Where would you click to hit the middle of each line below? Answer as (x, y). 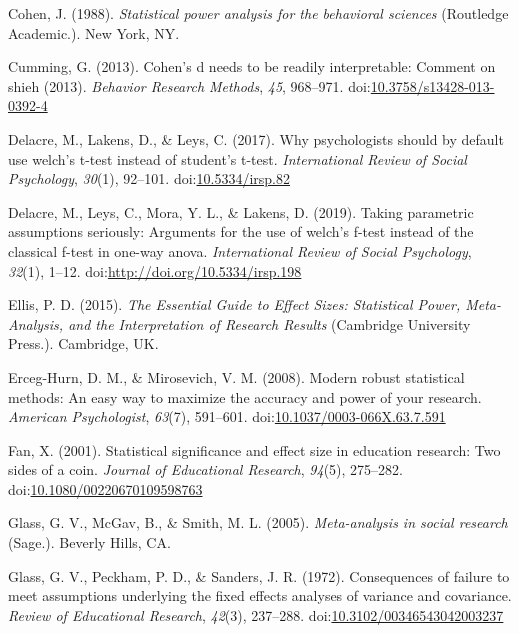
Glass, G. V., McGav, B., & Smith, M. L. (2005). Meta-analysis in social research (258, 522)
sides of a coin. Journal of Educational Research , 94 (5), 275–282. (205, 469)
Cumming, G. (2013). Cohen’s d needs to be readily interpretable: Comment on (252, 66)
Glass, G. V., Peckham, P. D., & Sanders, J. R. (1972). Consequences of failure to (259, 575)
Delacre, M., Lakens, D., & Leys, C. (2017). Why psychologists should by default (256, 138)
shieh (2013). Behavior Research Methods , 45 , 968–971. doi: (189, 85)
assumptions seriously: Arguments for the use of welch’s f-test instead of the (241, 231)
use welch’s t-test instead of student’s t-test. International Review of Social (237, 158)
